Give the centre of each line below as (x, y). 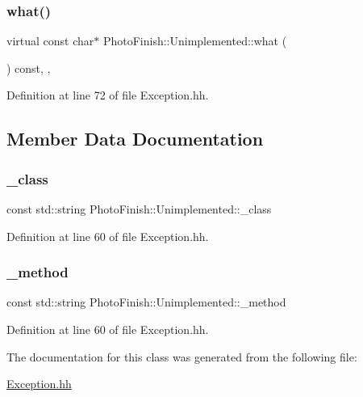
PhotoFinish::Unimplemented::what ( (195, 41)
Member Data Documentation (135, 139)
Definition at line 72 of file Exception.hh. (108, 95)
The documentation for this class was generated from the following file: (182, 356)
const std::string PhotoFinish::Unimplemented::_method (146, 302)
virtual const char (50, 41)
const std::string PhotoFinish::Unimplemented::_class (139, 209)
